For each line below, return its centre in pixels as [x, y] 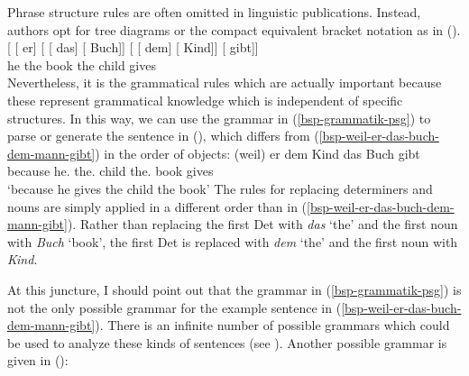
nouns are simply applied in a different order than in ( [157, 206]
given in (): [38, 360]
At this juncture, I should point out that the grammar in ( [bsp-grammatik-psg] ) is [234, 289]
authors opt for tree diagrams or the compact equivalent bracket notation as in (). [234, 29]
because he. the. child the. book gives [110, 171]
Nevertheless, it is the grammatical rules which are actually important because [225, 83]
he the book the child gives [82, 64]
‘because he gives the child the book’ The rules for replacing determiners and [220, 188]
